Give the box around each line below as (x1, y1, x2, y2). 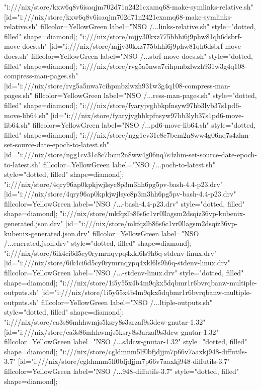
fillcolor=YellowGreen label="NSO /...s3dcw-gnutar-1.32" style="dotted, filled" (4, 336, 247, 347)
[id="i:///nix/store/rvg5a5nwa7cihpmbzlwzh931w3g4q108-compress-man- (4, 80, 231, 90)
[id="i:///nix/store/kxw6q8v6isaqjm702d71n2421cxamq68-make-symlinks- (4, 11, 233, 22)
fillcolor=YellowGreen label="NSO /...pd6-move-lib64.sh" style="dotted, (32, 120, 256, 130)
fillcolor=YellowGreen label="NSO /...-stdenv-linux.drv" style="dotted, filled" (4, 267, 244, 278)
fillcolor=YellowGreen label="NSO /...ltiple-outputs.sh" (41, 297, 213, 307)
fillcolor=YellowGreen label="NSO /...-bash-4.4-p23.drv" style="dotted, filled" (4, 198, 245, 209)
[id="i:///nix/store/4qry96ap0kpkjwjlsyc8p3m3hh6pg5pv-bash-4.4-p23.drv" (4, 188, 236, 199)
